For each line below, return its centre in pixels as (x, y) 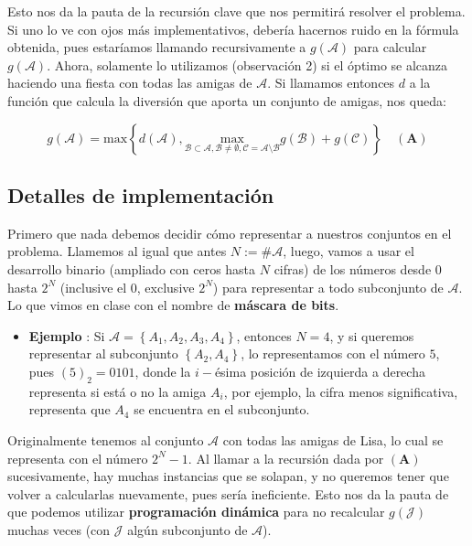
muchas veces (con (59, 529)
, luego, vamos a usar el (349, 251)
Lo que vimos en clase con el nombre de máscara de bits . (173, 305)
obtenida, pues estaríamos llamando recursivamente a (157, 47)
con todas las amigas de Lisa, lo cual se (333, 439)
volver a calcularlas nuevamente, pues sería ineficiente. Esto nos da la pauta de (228, 493)
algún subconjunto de (188, 529)
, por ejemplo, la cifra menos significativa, (341, 391)
